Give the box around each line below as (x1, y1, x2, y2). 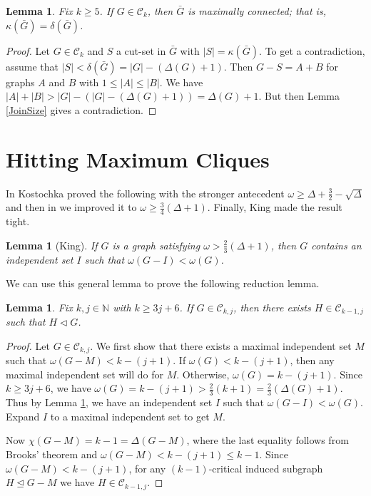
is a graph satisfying (112, 237, 200, 252)
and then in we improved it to (6, 200, 137, 215)
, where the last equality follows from (186, 433, 349, 448)
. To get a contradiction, (259, 43, 365, 58)
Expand (6, 408, 40, 423)
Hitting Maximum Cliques (6, 144, 270, 173)
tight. (6, 214, 30, 229)
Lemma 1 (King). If (6, 237, 98, 252)
